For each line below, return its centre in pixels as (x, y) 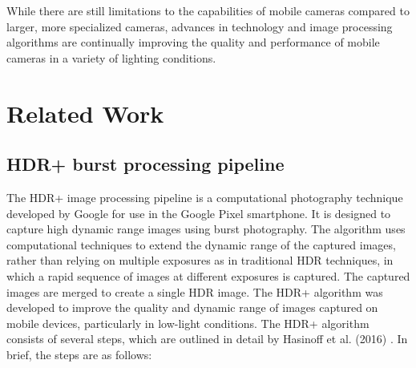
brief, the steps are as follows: (79, 354)
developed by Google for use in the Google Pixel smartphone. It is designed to (199, 213)
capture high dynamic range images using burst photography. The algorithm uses (206, 229)
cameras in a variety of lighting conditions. (111, 57)
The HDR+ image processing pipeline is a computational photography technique (205, 197)
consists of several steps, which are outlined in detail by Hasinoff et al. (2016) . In (207, 339)
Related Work (85, 113)
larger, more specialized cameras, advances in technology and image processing (200, 26)
